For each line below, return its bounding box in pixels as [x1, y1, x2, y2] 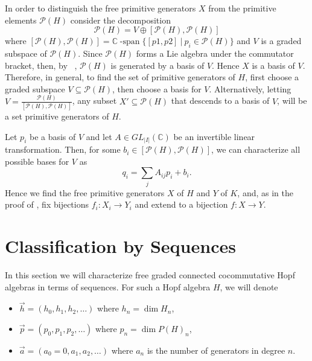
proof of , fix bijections [5, 198, 89, 211]
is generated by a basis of [110, 59, 205, 71]
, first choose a [245, 71, 299, 83]
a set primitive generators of [5, 110, 109, 123]
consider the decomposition [70, 13, 171, 26]
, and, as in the [237, 186, 293, 199]
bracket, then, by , [5, 59, 77, 71]
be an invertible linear [173, 130, 255, 142]
